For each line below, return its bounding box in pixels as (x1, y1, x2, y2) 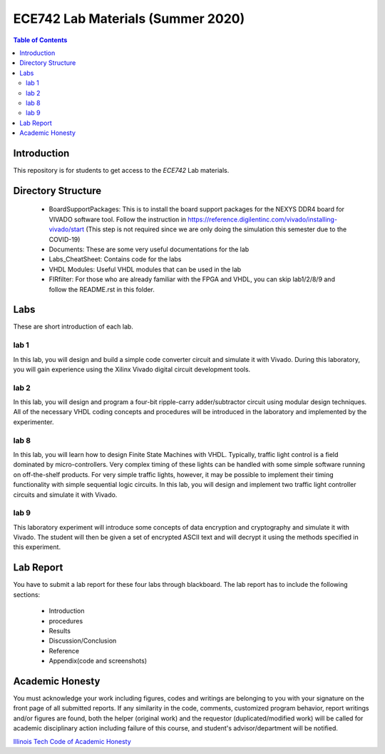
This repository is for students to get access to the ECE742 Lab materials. (13, 166, 230, 174)
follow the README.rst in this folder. (48, 285, 155, 293)
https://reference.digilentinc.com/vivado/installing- (188, 215, 338, 223)
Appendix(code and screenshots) (48, 657, 148, 665)
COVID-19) (48, 235, 81, 243)
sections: (13, 590, 41, 599)
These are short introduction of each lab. (13, 322, 133, 331)
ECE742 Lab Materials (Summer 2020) (13, 11, 245, 26)
